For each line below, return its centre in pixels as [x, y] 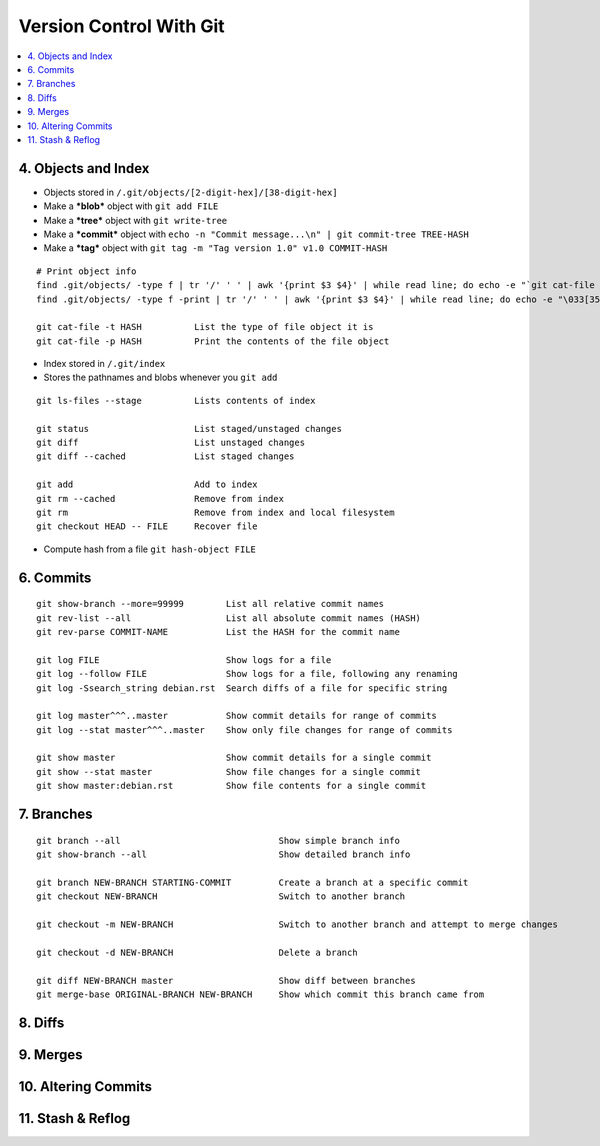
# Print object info [86, 271]
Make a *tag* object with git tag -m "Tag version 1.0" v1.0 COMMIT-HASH [215, 248]
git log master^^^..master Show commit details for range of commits [236, 716]
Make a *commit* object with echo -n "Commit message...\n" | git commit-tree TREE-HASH [256, 234]
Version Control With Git [121, 26]
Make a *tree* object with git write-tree [135, 220]
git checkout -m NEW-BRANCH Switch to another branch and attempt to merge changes [297, 924]
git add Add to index [147, 484]
